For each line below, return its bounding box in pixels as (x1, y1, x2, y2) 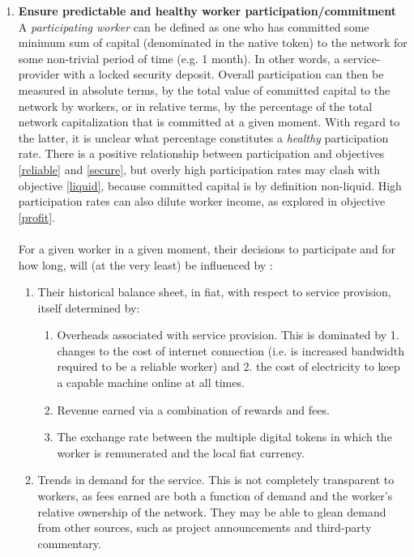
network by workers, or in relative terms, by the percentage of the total (18, 97, 373, 114)
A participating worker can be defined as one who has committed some (18, 18, 369, 35)
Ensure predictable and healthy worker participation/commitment (18, 2, 396, 19)
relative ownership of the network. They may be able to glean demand (37, 503, 386, 520)
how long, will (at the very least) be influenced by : (18, 256, 273, 273)
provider (18, 66, 60, 83)
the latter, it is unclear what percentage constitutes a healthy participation (18, 129, 389, 146)
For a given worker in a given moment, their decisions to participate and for (18, 240, 396, 257)
